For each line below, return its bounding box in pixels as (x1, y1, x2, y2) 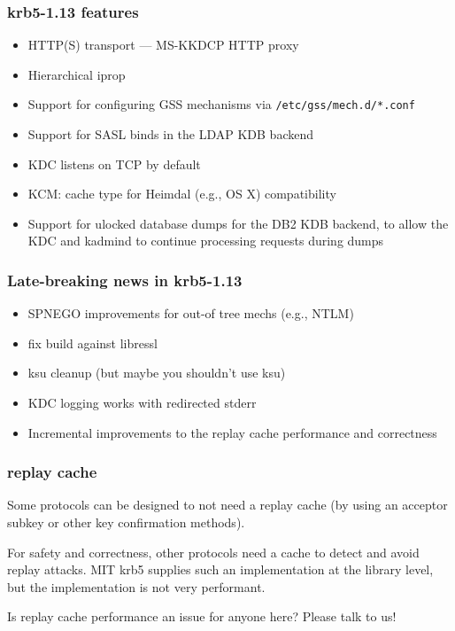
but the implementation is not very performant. (7, 577, 266, 596)
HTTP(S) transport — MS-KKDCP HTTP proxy (27, 35, 299, 54)
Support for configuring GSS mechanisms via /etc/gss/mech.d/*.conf (27, 95, 415, 113)
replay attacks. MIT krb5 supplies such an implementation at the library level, (7, 560, 434, 579)
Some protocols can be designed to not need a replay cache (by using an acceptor (7, 495, 448, 514)
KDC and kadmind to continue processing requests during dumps (27, 231, 384, 250)
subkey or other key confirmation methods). (7, 513, 245, 532)
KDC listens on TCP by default (27, 154, 201, 173)
